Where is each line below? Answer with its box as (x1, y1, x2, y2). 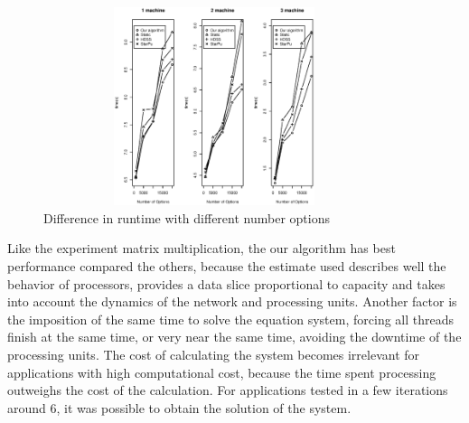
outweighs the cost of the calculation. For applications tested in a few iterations (7, 381, 448, 399)
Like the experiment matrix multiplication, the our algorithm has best (7, 239, 396, 258)
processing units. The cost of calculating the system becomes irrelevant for (7, 344, 420, 363)
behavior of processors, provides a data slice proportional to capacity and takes (7, 274, 446, 293)
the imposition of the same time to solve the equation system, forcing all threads (7, 309, 455, 328)
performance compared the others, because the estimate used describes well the (7, 256, 446, 275)
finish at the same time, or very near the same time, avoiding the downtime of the (7, 327, 462, 346)
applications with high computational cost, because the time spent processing (7, 362, 436, 381)
